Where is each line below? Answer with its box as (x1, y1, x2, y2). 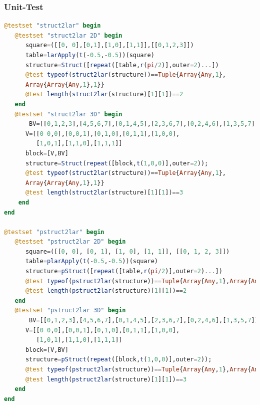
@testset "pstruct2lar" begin (4, 228, 104, 236)
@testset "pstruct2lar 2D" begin (14, 238, 126, 246)
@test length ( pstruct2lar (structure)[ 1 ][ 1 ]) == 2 (25, 287, 187, 295)
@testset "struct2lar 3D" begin (14, 110, 122, 118)
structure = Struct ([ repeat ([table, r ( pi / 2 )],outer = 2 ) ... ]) (25, 61, 219, 69)
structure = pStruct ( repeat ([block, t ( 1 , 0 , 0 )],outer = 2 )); (25, 356, 212, 363)
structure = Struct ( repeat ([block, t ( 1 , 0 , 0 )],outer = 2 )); (25, 159, 208, 167)
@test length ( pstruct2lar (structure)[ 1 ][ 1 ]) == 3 (25, 375, 187, 383)
